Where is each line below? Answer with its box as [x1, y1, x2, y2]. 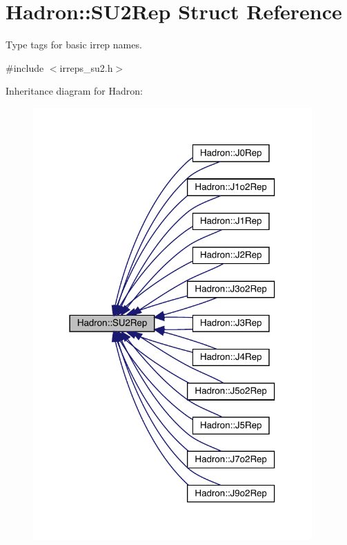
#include [6, 60, 44, 75]
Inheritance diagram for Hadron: [6, 84, 143, 98]
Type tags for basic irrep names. [6, 37, 142, 52]
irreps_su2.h [59, 60, 113, 75]
